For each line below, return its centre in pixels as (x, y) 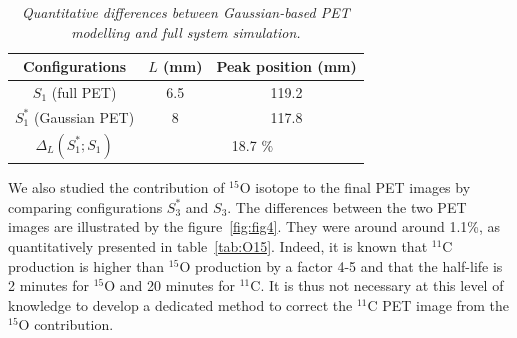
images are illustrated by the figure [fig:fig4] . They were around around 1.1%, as (254, 226)
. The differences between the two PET (347, 206)
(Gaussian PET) (84, 116)
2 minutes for (49, 285)
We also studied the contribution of (116, 187)
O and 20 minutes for (170, 285)
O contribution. (66, 324)
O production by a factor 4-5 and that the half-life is (341, 265)
